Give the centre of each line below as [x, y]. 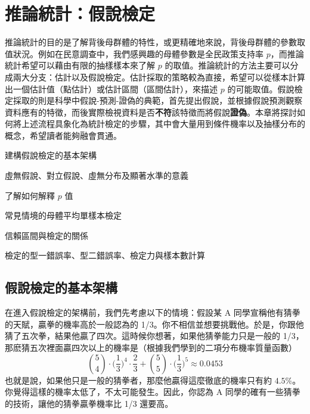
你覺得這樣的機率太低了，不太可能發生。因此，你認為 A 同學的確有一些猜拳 [153, 392]
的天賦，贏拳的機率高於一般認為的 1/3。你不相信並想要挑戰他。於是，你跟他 [154, 324]
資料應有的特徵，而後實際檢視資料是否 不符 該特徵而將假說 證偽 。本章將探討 [151, 112]
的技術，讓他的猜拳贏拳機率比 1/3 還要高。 [89, 403]
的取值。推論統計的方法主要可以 [227, 65]
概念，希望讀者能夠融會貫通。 [63, 135]
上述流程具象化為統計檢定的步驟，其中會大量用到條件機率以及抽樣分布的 [163, 124]
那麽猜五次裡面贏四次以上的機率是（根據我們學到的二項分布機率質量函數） [151, 348]
